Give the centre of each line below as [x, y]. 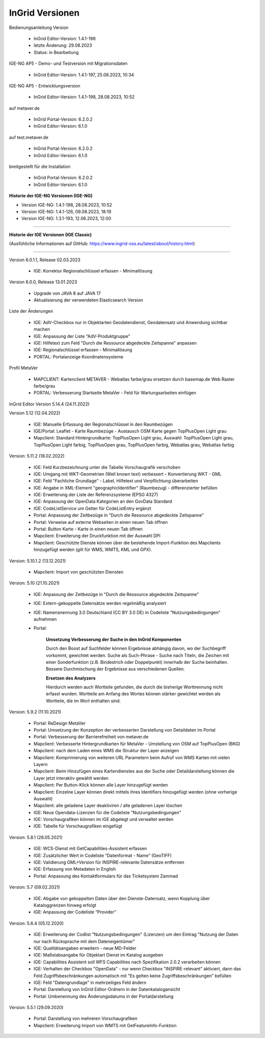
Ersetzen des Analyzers [71, 678]
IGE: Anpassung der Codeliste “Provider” [75, 912]
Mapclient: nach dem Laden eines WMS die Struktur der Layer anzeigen [106, 751]
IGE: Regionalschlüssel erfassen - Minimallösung [83, 350]
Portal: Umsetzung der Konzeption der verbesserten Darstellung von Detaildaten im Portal [125, 730]
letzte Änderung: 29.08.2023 [63, 45]
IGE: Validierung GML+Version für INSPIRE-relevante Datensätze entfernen [109, 862]
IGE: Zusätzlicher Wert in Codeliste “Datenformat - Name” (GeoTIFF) [103, 855]
